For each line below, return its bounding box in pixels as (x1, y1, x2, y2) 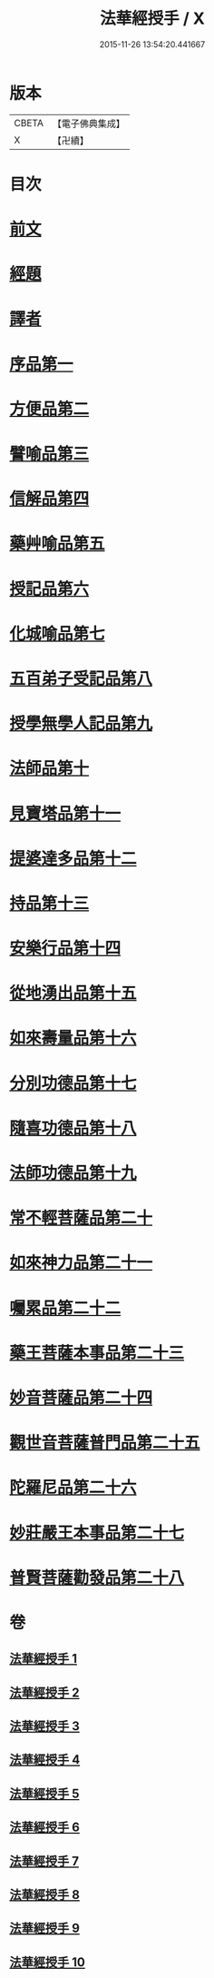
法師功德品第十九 (9, 1163, 138, 1183)
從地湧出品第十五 (9, 983, 138, 1004)
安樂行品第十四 (9, 938, 122, 959)
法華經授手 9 (9, 1921, 80, 1936)
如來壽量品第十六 (9, 1028, 138, 1049)
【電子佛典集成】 (52, 117, 125, 130)
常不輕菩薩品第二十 (9, 1208, 153, 1229)
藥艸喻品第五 (9, 533, 106, 554)
